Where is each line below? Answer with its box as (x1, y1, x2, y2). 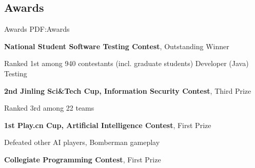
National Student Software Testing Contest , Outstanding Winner (4, 40, 229, 51)
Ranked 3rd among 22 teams (4, 102, 94, 113)
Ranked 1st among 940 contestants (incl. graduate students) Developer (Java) (4, 58, 249, 69)
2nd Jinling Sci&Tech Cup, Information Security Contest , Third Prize (4, 85, 251, 96)
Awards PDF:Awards (4, 24, 70, 34)
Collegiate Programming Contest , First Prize (4, 154, 161, 164)
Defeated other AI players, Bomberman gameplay (4, 137, 160, 148)
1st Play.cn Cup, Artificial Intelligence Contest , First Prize (4, 119, 211, 130)
